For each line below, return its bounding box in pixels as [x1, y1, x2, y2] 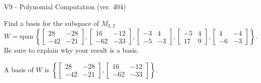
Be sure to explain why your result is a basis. [4, 45, 139, 55]
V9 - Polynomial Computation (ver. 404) [4, 1, 126, 11]
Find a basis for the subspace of [4, 18, 99, 28]
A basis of [4, 64, 34, 74]
